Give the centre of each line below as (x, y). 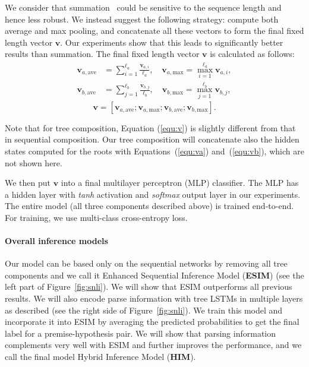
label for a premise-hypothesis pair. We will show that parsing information (141, 333)
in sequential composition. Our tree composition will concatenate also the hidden (152, 139)
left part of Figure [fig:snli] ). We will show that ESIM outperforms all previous (149, 287)
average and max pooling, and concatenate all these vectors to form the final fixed (154, 31)
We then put (28, 183)
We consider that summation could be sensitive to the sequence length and (143, 7)
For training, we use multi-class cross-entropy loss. (96, 217)
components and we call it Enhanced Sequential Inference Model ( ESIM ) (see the (154, 275)
